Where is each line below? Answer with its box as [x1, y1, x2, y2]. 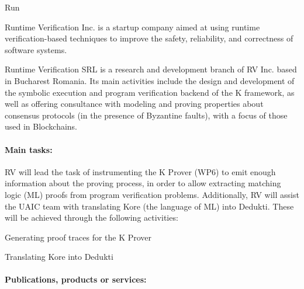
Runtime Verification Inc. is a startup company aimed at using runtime [5, 20, 260, 33]
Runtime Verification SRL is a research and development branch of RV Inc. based [5, 63, 297, 75]
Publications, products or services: [5, 273, 147, 285]
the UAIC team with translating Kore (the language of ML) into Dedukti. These [5, 200, 294, 212]
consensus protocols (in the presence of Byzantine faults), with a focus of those [5, 109, 288, 121]
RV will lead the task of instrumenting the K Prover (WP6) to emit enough [5, 165, 276, 177]
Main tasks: [5, 143, 53, 155]
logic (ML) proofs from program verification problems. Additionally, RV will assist [5, 188, 299, 200]
